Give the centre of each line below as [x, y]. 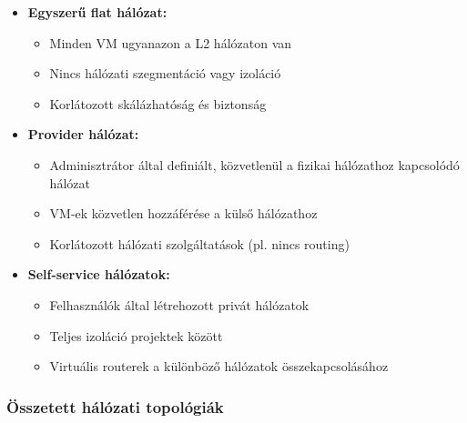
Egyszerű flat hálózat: [97, 12]
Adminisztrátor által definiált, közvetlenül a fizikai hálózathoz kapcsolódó [254, 164]
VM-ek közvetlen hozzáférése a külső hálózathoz [183, 213]
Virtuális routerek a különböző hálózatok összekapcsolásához [219, 366]
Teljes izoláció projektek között [136, 335]
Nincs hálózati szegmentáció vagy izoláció [165, 73]
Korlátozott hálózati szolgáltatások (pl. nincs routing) [199, 243]
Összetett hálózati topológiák [115, 406]
